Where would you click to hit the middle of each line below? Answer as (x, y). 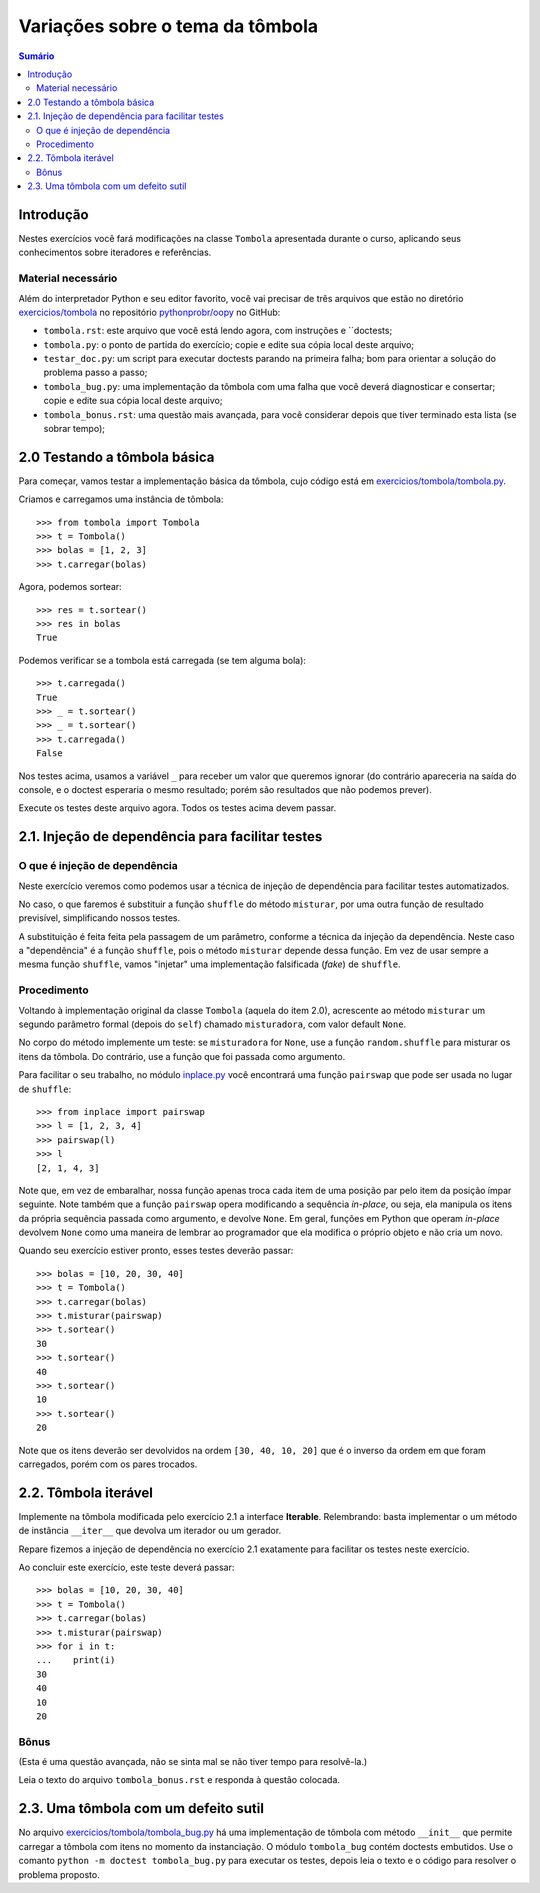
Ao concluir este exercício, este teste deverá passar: (126, 1567)
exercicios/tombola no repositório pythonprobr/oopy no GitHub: (149, 312)
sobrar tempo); (74, 429)
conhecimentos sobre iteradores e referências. (115, 252)
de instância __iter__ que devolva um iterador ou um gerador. (150, 1531)
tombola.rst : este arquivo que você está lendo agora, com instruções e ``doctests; (218, 331)
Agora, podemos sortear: (70, 587)
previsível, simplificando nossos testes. (99, 918)
